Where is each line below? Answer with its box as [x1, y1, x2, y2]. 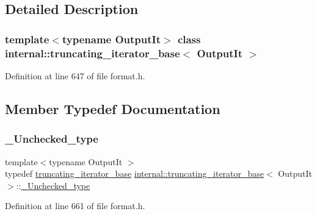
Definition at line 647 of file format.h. [5, 69, 145, 82]
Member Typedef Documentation [5, 99, 220, 118]
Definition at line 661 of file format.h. [5, 199, 145, 212]
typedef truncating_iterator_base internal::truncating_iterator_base [5, 167, 264, 180]
